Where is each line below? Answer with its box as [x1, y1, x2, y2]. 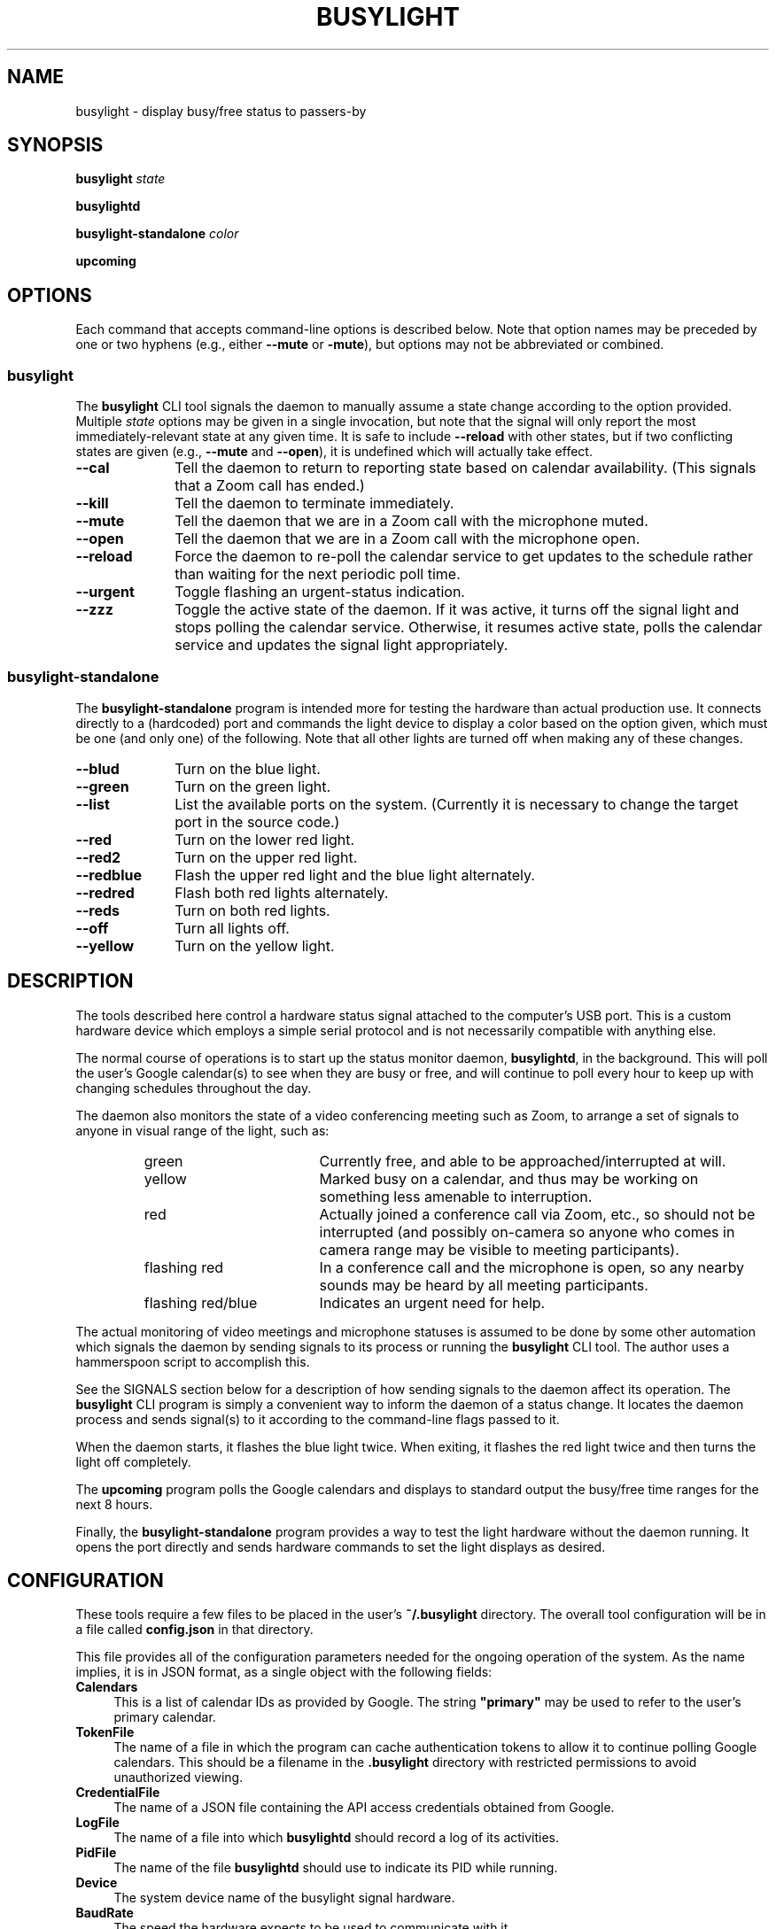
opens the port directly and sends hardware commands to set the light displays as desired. [75, 1538, 606, 1554]
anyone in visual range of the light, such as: [75, 1122, 330, 1138]
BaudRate [75, 1905, 134, 1921]
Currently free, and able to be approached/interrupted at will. [319, 1151, 726, 1170]
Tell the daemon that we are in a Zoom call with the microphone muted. [175, 512, 648, 531]
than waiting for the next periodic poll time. [175, 565, 461, 584]
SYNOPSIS [7, 134, 104, 157]
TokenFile [75, 1724, 135, 1740]
